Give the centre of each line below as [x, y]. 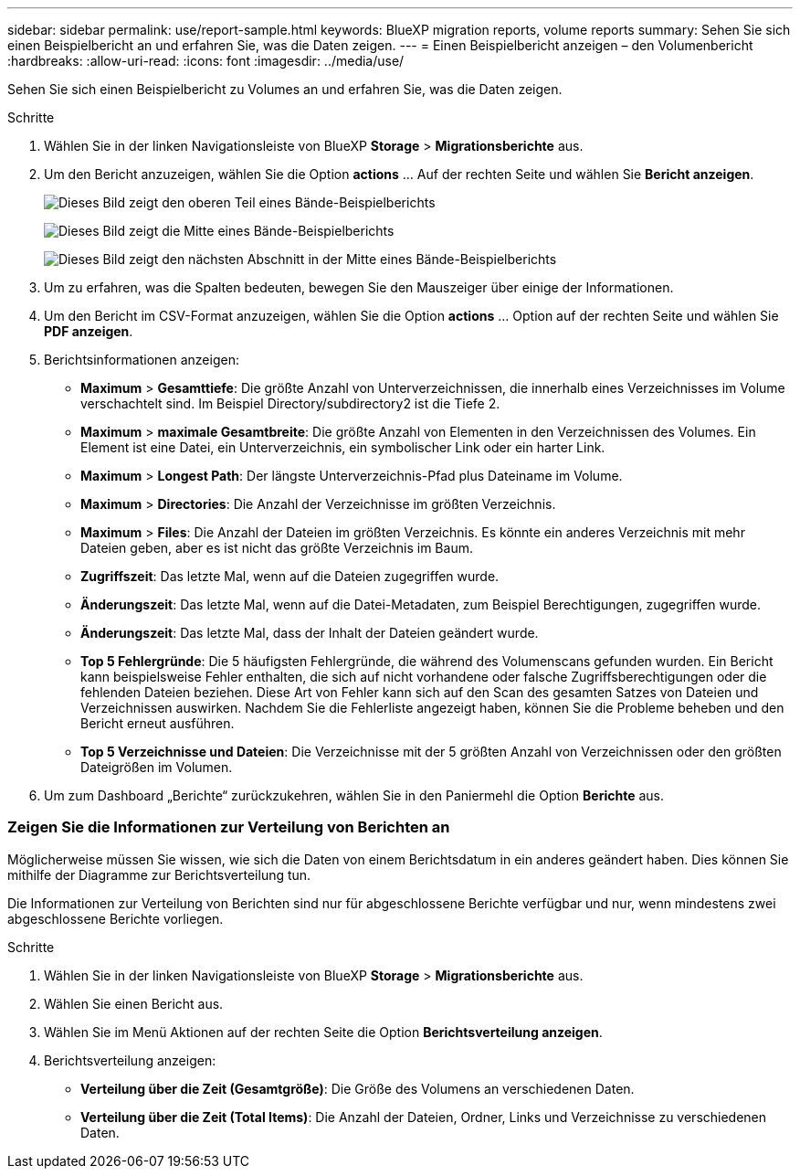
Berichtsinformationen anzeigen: [142, 360]
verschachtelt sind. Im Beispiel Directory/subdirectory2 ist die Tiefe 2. [290, 403]
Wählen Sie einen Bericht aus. [134, 1003]
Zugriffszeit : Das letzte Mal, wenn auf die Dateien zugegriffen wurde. [290, 576]
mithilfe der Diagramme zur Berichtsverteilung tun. [159, 874]
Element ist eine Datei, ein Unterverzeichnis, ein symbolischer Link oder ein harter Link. [343, 447]
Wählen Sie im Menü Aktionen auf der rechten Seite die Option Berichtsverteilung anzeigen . [323, 1032]
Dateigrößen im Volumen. [157, 767]
